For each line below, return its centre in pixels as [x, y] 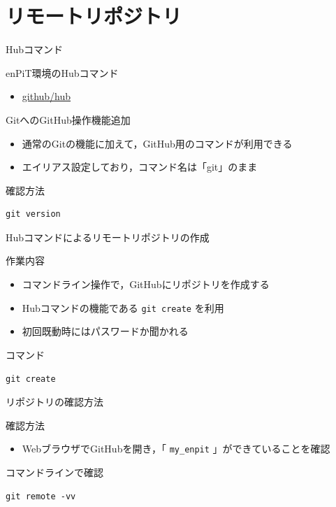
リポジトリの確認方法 [54, 402]
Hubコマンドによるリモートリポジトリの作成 [108, 237]
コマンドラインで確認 [54, 472]
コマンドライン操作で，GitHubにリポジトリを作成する [146, 284]
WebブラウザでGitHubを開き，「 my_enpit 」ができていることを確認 [176, 449]
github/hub [46, 96]
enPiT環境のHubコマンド [62, 72]
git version [33, 214]
